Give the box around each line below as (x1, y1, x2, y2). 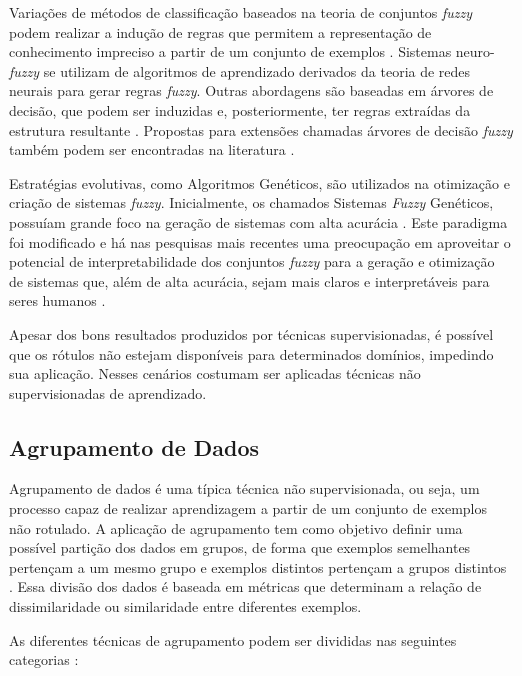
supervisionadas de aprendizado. (9, 382, 207, 403)
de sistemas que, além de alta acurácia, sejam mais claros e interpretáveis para (9, 270, 490, 291)
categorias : (9, 649, 79, 670)
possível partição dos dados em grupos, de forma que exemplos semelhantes (9, 537, 471, 558)
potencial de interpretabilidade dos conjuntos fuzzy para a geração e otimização (9, 251, 495, 272)
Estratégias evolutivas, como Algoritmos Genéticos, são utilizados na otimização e (9, 172, 510, 193)
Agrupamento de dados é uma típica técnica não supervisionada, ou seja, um (9, 478, 480, 499)
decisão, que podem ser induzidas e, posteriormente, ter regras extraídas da (9, 99, 471, 120)
